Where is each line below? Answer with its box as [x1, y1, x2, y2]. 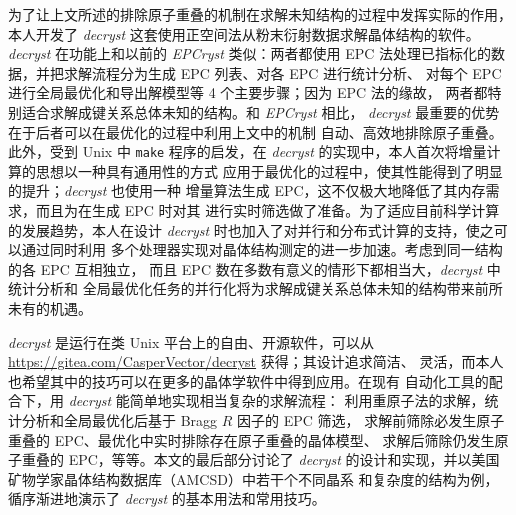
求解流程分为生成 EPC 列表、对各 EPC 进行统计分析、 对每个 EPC [63, 62, 502, 83]
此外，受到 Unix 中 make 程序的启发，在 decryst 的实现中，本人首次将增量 [8, 141, 487, 162]
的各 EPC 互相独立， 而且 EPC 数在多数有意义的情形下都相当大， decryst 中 [8, 258, 501, 279]
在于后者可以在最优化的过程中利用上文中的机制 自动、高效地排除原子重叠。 [8, 121, 503, 142]
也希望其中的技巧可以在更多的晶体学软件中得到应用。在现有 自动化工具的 [8, 370, 489, 391]
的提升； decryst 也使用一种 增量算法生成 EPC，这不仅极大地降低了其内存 [8, 180, 486, 201]
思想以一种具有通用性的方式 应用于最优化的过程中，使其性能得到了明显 [35, 160, 503, 181]
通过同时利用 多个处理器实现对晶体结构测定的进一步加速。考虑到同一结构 [21, 239, 503, 260]
